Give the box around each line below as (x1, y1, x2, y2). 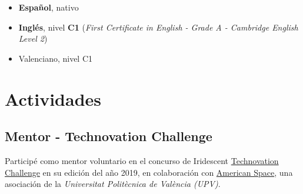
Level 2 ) (18, 32, 48, 45)
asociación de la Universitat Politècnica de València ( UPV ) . (5, 178, 221, 190)
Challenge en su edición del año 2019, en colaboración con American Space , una (5, 166, 293, 178)
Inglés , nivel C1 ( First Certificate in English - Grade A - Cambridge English (18, 21, 298, 33)
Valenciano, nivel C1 (18, 52, 93, 64)
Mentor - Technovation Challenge (5, 127, 212, 145)
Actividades (5, 86, 102, 111)
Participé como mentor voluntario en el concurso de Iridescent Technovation (5, 154, 279, 166)
